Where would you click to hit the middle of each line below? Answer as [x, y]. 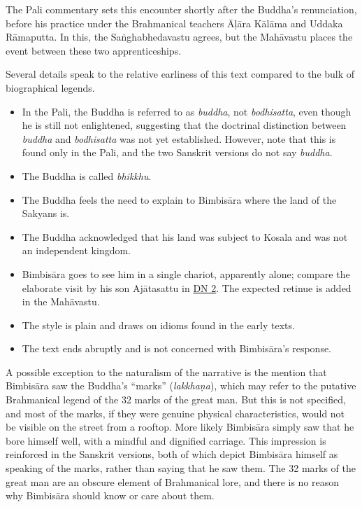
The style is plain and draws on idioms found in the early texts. [158, 325]
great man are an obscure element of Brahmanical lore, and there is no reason [173, 481]
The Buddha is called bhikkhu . [87, 175]
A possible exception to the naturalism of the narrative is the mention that [166, 371]
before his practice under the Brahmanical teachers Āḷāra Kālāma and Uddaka [174, 23]
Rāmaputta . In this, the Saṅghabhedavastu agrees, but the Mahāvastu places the [179, 37]
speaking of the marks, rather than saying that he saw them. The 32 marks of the [181, 468]
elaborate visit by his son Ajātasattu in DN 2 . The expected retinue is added [187, 287]
